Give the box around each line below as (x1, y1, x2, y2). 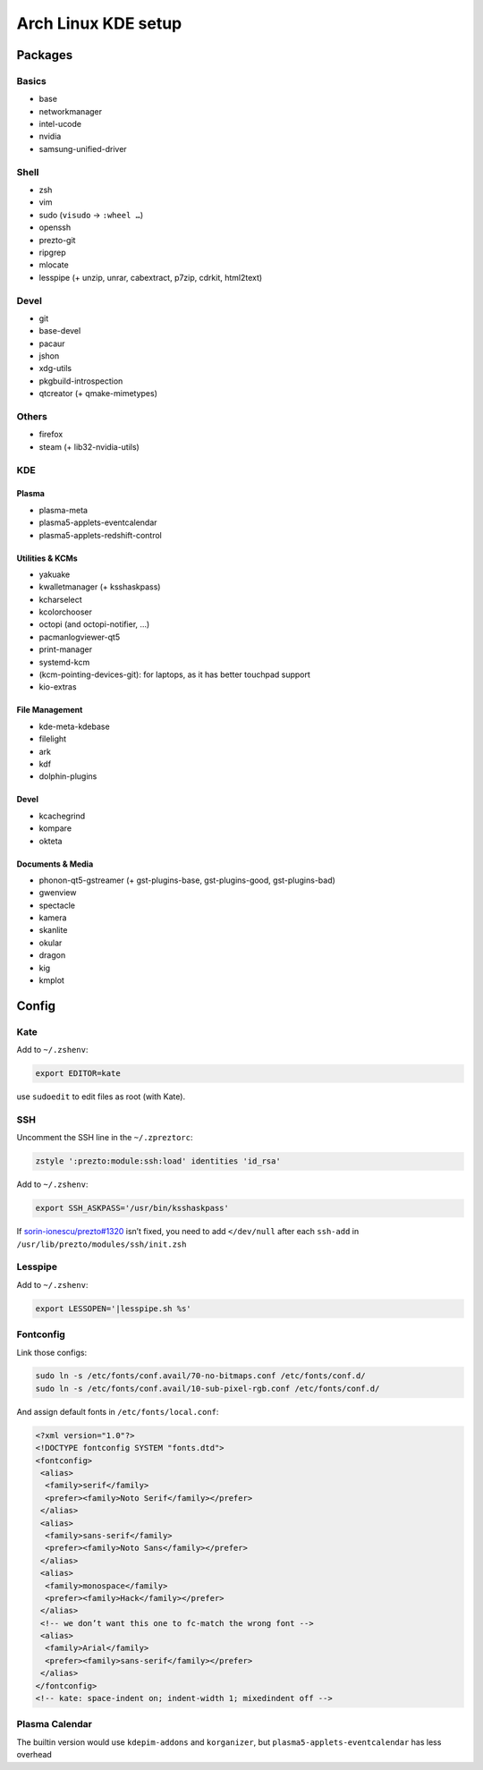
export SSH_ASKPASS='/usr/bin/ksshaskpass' (35, 1203, 230, 1214)
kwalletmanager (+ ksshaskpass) (38, 581, 161, 592)
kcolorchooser (38, 606, 93, 617)
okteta (38, 835, 63, 846)
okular (38, 937, 63, 948)
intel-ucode (38, 119, 82, 130)
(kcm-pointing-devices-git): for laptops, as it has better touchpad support (38, 669, 310, 680)
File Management (16, 705, 83, 716)
